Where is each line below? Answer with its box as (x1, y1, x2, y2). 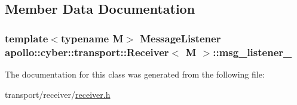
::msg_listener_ (213, 44, 292, 59)
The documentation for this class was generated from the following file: (5, 67, 265, 80)
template (5, 30, 48, 45)
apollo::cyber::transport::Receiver (5, 44, 169, 59)
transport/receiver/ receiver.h (5, 88, 111, 100)
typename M (60, 30, 124, 45)
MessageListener (140, 30, 221, 45)
